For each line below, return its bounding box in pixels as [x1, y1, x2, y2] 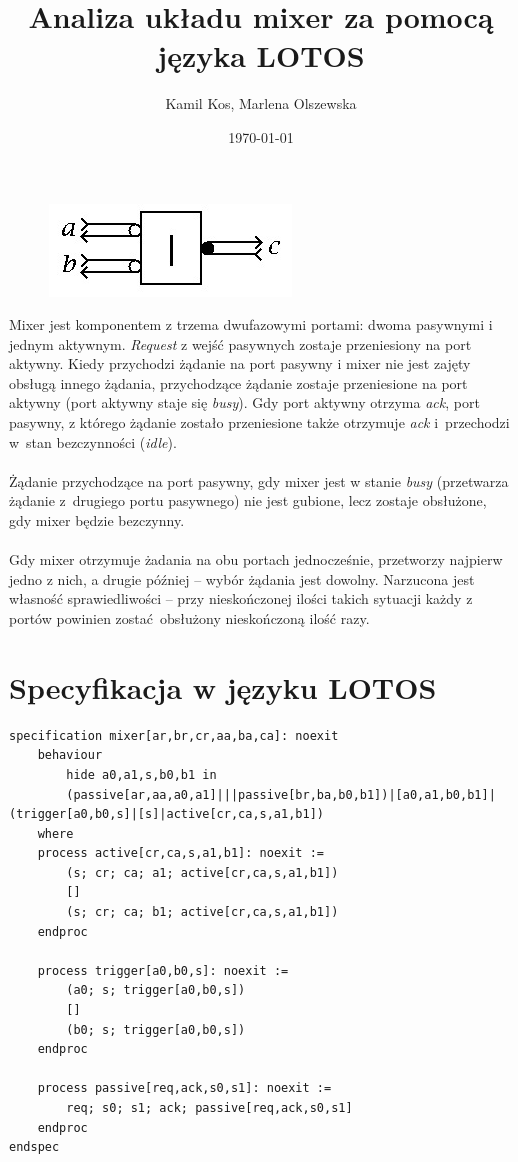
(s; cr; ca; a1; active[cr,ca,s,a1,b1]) [66, 865, 339, 880]
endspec [9, 1140, 60, 1155]
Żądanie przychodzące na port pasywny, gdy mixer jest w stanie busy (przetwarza [9, 470, 509, 491]
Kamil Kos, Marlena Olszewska [165, 93, 357, 114]
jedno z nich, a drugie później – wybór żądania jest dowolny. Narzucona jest [9, 568, 475, 589]
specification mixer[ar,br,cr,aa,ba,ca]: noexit [9, 728, 339, 743]
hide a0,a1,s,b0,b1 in [66, 767, 217, 782]
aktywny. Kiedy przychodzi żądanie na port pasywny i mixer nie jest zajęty [9, 353, 471, 374]
